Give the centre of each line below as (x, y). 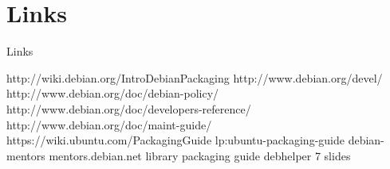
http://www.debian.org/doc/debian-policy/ (113, 93)
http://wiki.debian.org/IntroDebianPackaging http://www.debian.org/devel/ (195, 77)
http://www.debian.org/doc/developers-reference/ (129, 108)
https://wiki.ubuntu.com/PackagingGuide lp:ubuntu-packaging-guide (175, 140)
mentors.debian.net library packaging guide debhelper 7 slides (200, 155)
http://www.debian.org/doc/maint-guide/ (109, 124)
